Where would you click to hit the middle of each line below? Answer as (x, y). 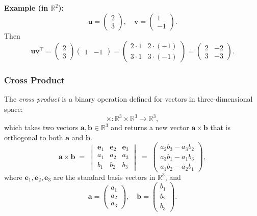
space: (14, 109)
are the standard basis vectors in (104, 177)
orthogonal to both (34, 137)
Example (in (26, 8)
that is (221, 127)
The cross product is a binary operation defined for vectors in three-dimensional (128, 99)
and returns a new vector (150, 127)
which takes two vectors (41, 127)
